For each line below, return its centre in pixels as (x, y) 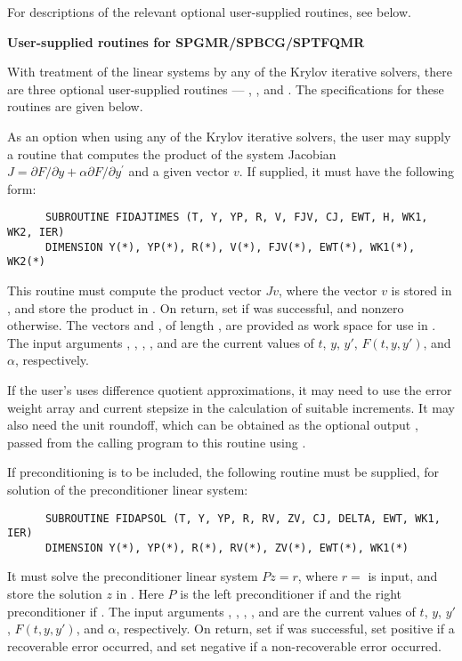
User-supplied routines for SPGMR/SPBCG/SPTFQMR (186, 41)
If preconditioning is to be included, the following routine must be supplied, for (223, 472)
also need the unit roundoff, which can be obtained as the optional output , (213, 425)
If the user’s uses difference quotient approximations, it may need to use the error (230, 389)
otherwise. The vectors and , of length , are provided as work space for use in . (222, 325)
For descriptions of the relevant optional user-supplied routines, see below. (209, 12)
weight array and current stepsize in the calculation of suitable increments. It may (231, 407)
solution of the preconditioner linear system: (128, 489)
